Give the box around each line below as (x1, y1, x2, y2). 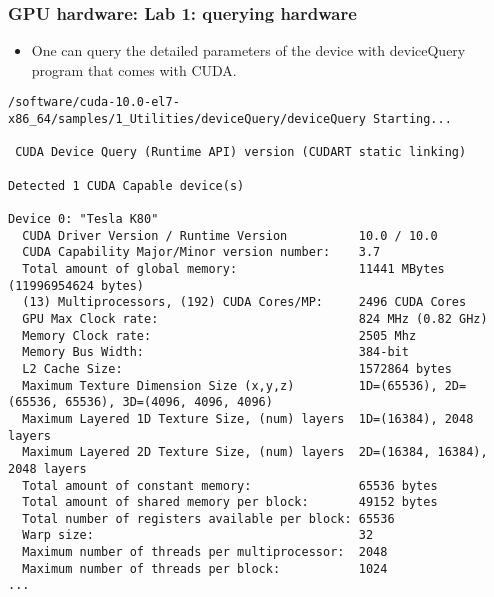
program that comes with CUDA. (31, 59, 237, 80)
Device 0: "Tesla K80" (8, 212, 159, 226)
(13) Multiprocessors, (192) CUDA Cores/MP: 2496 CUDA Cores (22, 295, 467, 310)
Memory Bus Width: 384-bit (22, 345, 409, 360)
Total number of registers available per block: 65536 (22, 511, 395, 526)
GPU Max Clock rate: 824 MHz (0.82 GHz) (22, 311, 488, 326)
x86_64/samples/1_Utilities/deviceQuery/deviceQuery (8, 112, 366, 127)
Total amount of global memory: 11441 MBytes (22, 261, 445, 276)
